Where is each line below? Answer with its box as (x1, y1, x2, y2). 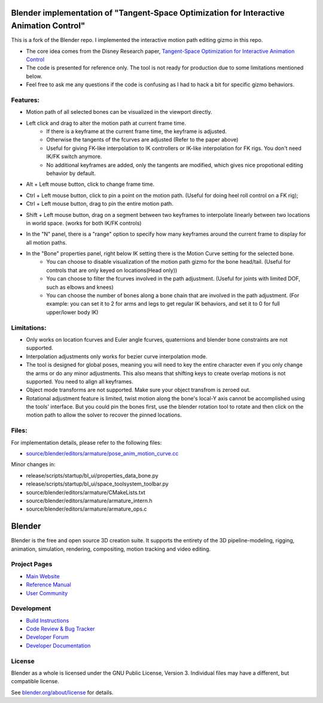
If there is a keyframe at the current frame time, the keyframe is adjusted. (46, 128, 227, 135)
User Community (26, 589, 68, 596)
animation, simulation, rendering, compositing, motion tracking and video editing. (11, 545, 211, 553)
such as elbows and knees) (46, 283, 114, 291)
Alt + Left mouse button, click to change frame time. (26, 180, 155, 188)
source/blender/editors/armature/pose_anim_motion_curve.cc (26, 449, 179, 457)
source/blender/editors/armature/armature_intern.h (26, 497, 153, 504)
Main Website (26, 572, 60, 580)
